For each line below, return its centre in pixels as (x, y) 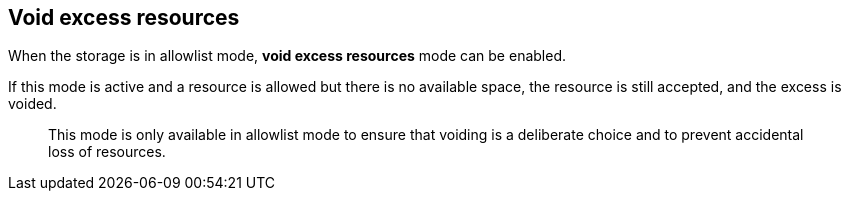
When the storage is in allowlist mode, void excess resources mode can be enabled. (287, 56)
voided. (32, 104)
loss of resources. (107, 152)
